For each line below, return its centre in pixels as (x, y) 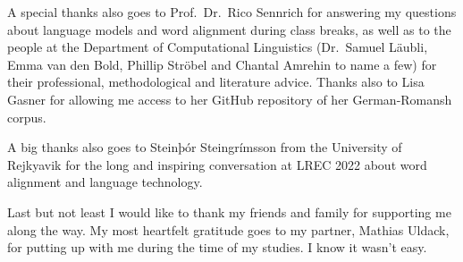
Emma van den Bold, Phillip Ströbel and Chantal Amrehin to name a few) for (222, 64)
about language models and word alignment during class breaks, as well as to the (229, 29)
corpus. (27, 117)
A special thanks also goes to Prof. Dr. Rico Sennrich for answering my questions (232, 12)
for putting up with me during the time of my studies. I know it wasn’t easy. (217, 247)
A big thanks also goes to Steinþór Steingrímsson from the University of (205, 147)
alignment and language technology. (105, 182)
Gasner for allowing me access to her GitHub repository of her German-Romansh (230, 99)
